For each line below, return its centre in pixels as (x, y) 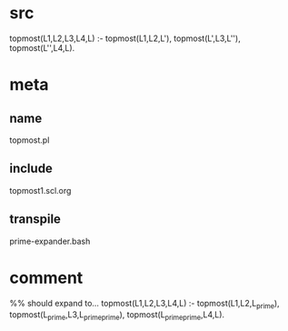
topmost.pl (30, 140)
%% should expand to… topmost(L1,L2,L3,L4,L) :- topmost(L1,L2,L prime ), (144, 304)
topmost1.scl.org (40, 190)
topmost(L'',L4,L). (42, 47)
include (31, 169)
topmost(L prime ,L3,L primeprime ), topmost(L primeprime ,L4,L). (117, 316)
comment (46, 278)
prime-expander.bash (50, 241)
